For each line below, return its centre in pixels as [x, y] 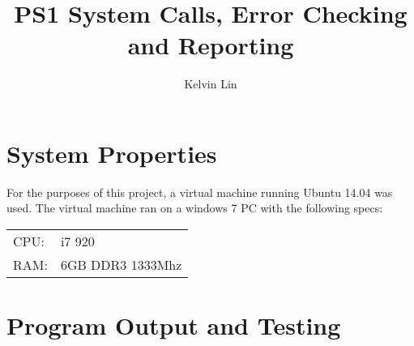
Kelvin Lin [211, 84]
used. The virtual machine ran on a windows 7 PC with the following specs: [195, 208]
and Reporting [211, 45]
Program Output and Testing [174, 325]
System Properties [112, 153]
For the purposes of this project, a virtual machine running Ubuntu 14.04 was [200, 192]
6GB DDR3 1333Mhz [121, 265]
